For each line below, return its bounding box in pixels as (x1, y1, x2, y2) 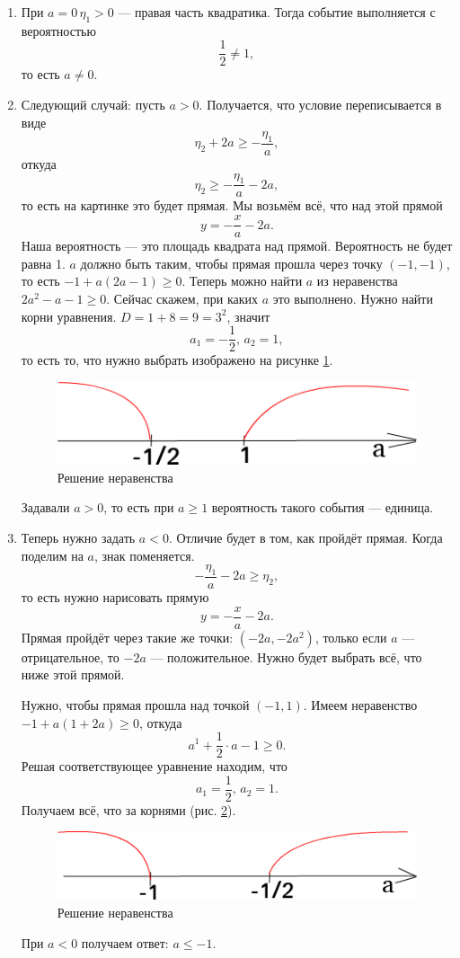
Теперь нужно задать (21, 528, 136, 547)
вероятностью (21, 21, 96, 40)
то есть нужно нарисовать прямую (21, 588, 209, 607)
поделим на (21, 546, 84, 564)
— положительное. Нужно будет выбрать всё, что (150, 647, 422, 666)
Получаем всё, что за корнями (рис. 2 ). (21, 800, 236, 819)
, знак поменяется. (94, 546, 195, 564)
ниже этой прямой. (21, 665, 125, 684)
